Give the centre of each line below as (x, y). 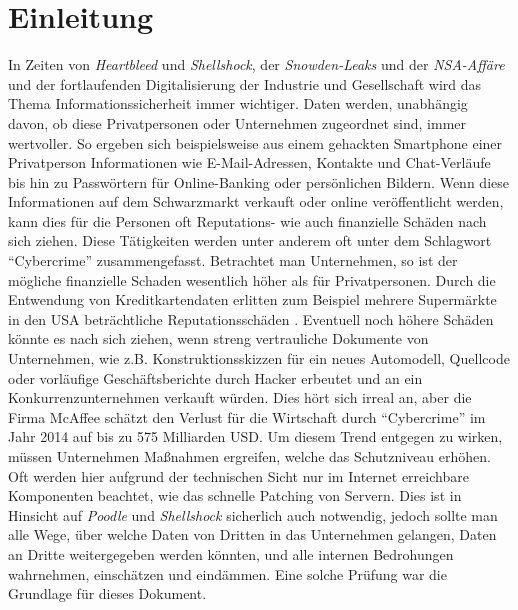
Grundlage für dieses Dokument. (107, 593)
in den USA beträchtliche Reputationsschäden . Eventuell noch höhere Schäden (251, 318)
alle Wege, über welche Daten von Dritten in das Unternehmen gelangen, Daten (252, 534)
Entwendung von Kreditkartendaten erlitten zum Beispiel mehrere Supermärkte (252, 299)
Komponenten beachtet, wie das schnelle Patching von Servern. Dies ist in (235, 495)
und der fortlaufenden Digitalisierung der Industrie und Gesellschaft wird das (245, 83)
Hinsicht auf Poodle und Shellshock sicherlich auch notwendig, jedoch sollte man (253, 514)
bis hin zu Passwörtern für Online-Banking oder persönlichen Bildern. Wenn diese (258, 181)
